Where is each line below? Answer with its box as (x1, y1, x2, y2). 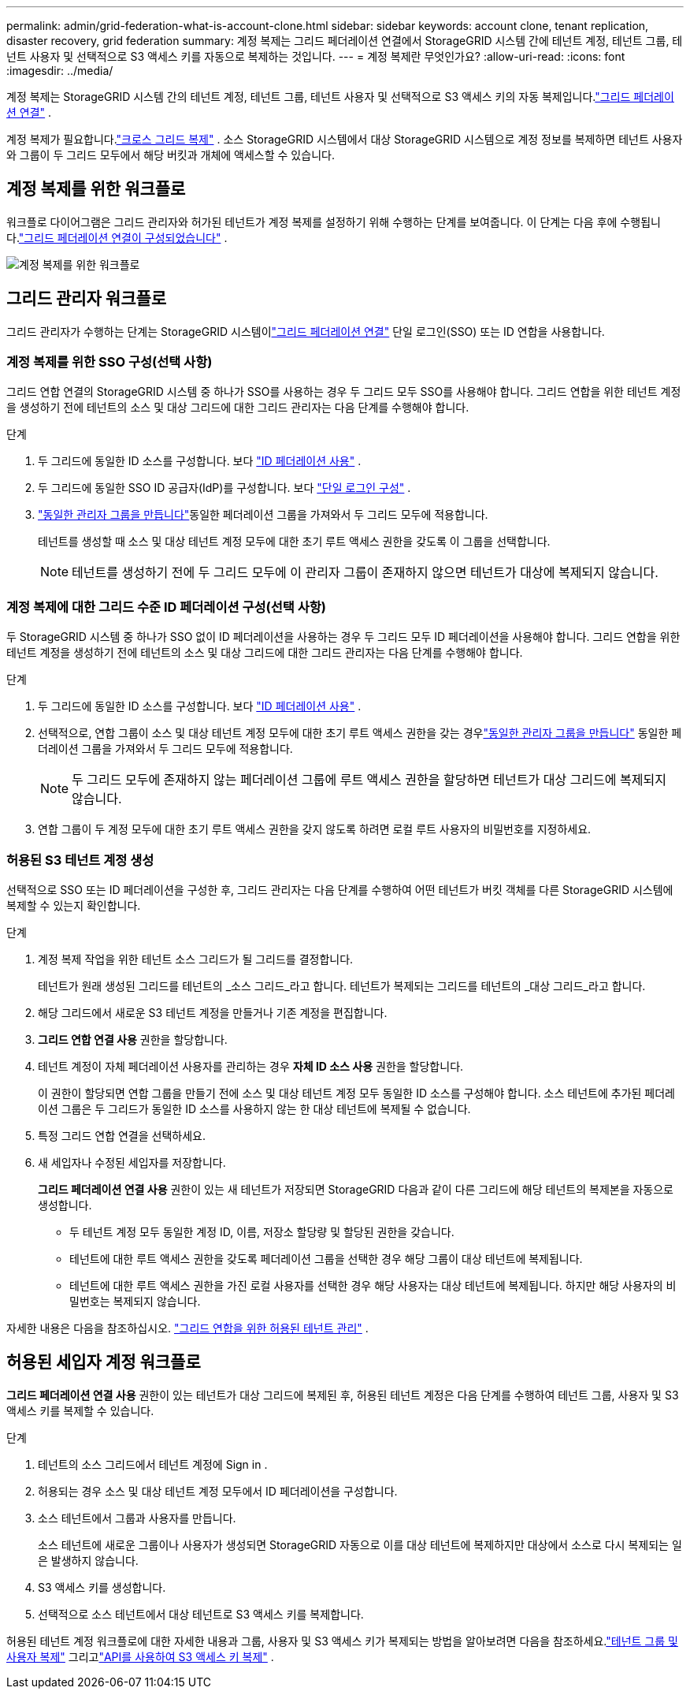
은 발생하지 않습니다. (38, 1553, 139, 1567)
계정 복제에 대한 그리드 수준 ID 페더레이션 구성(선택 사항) (6, 598, 326, 615)
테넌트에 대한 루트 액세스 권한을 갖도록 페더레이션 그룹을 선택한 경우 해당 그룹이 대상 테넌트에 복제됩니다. (69, 1251, 583, 1265)
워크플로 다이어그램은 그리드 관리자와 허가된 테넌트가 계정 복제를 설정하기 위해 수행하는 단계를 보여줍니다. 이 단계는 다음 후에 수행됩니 (6, 214, 661, 229)
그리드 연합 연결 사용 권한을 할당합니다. (38, 1032, 228, 1046)
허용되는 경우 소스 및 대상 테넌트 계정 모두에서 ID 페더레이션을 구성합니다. (38, 1484, 398, 1498)
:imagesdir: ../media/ (6, 64, 113, 77)
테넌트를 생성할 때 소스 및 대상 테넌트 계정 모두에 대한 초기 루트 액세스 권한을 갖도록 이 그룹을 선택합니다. (38, 535, 551, 549)
